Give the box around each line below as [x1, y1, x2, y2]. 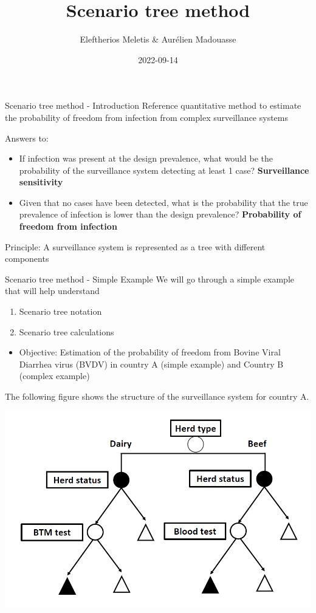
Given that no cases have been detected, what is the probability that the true [19, 196, 308, 208]
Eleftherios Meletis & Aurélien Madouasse [80, 33, 236, 46]
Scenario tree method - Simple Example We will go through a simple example [5, 272, 295, 285]
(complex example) [19, 369, 90, 382]
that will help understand [5, 284, 100, 297]
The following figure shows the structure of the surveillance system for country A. [5, 390, 309, 402]
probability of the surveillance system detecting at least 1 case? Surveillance [19, 163, 309, 176]
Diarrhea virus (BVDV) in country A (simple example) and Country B [19, 357, 284, 370]
